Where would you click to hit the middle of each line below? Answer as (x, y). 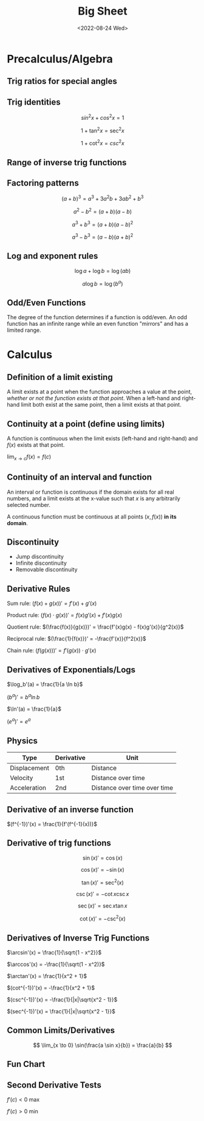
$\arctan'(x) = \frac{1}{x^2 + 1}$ (47, 976)
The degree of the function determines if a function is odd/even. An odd (97, 317)
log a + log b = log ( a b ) (103, 271)
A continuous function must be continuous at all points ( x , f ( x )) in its (92, 516)
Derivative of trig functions (59, 843)
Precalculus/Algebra (60, 59)
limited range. (24, 330)
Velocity (22, 778)
